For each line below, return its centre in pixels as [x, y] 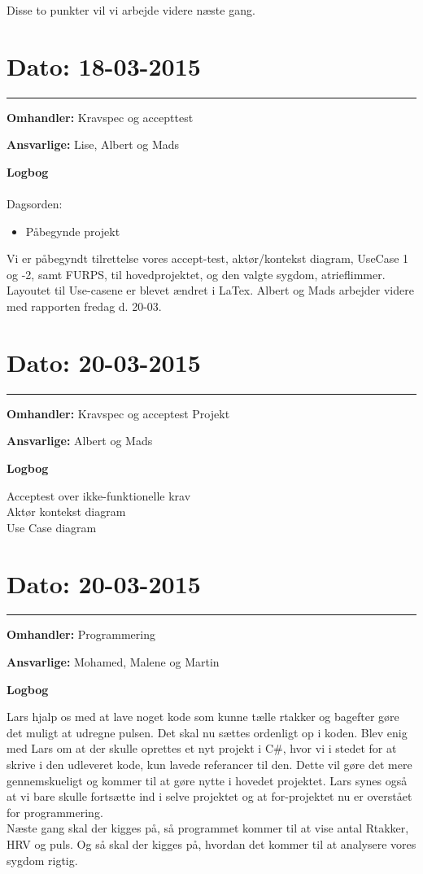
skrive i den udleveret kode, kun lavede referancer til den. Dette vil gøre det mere [209, 765]
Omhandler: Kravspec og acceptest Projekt [118, 413]
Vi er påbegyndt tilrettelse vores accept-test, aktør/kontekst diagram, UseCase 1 [208, 258]
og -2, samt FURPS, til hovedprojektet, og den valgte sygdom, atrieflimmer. [196, 274]
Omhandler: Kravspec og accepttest [100, 117]
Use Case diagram [52, 527]
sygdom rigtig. [42, 860]
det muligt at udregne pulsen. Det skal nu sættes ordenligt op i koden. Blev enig [207, 732]
